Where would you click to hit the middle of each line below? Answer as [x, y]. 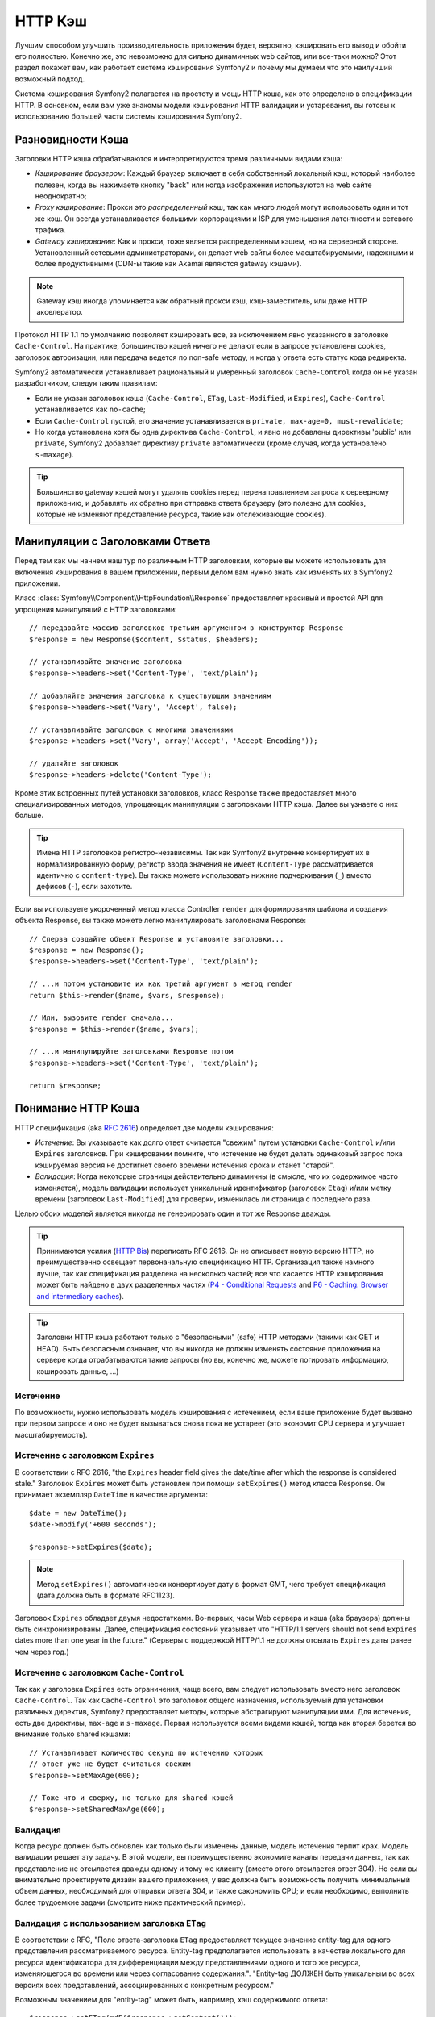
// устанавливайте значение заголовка [106, 662]
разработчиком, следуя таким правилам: [86, 383]
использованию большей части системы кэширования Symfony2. [128, 116]
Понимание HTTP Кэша [77, 1108]
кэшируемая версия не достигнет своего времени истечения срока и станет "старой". [185, 1165]
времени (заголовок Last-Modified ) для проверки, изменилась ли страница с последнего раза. [203, 1199]
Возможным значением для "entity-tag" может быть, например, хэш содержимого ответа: [171, 1999]
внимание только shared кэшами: [72, 1734]
